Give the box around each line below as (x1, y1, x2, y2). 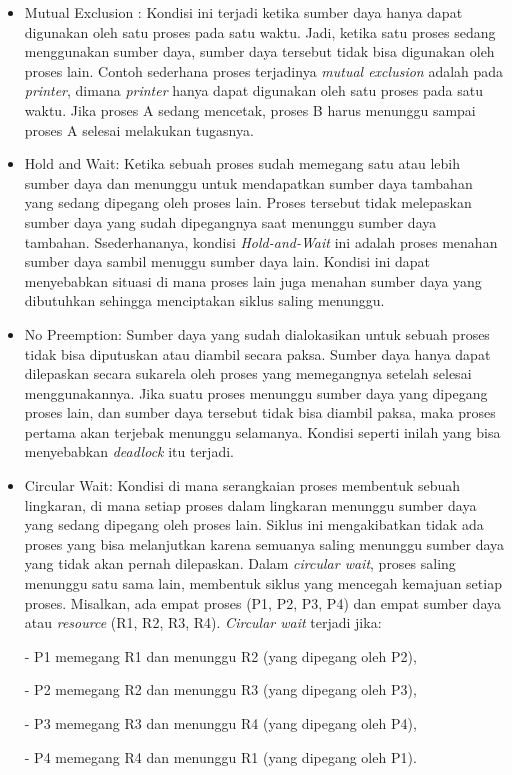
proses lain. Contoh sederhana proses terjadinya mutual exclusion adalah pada (24, 60, 504, 81)
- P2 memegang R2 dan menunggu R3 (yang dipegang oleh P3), (24, 679, 417, 700)
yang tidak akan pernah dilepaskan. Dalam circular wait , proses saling (24, 553, 456, 574)
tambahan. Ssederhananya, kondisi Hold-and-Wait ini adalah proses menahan (24, 231, 498, 252)
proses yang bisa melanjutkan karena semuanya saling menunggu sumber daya (24, 533, 505, 554)
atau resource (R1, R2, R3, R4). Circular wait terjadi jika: (24, 612, 382, 633)
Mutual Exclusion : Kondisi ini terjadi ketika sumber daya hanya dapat (24, 2, 463, 22)
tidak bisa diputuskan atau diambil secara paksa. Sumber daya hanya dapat (24, 343, 491, 364)
